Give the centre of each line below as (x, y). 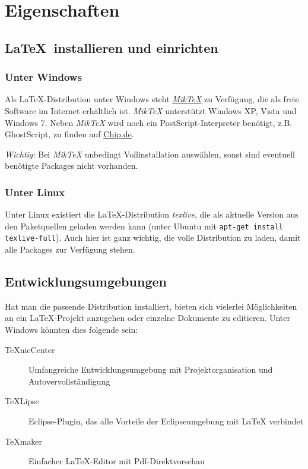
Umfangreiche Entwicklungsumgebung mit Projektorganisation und (151, 369)
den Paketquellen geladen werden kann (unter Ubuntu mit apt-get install (144, 226)
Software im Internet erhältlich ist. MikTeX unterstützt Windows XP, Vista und (151, 110)
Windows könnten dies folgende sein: (72, 330)
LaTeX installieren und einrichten (112, 47)
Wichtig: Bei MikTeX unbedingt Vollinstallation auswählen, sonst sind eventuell (150, 154)
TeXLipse (22, 401)
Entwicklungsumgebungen (86, 281)
